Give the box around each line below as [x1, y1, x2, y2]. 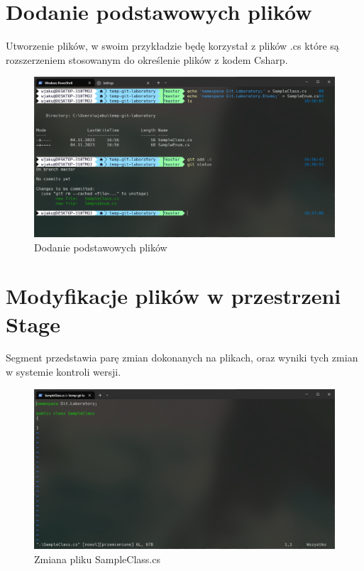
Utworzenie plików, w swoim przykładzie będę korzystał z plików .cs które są [6, 38, 339, 53]
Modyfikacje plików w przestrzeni [6, 281, 341, 310]
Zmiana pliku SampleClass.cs [34, 551, 160, 566]
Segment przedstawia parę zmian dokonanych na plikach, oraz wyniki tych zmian [6, 350, 358, 365]
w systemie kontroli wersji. [6, 364, 121, 379]
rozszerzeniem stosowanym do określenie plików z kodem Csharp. [6, 52, 288, 67]
